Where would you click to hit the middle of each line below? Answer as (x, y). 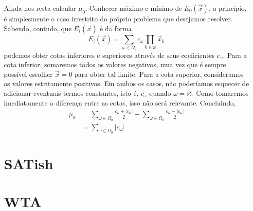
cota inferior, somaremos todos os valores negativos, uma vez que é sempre (115, 64)
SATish (29, 164)
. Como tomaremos (220, 93)
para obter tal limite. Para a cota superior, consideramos (159, 74)
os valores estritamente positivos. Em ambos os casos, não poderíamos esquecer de (126, 83)
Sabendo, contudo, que (38, 28)
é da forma (116, 28)
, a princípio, (227, 8)
